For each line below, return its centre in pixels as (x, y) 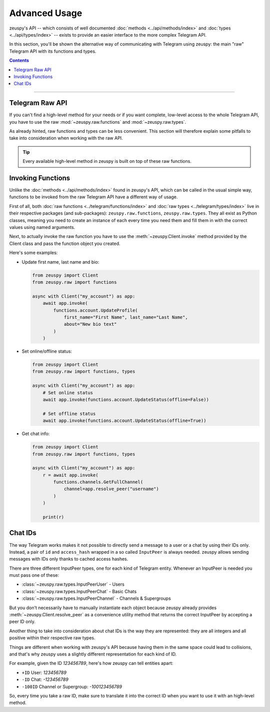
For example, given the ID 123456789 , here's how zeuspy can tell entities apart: (91, 663)
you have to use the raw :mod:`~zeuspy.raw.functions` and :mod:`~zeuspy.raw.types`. (98, 122)
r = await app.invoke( (70, 475)
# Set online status (68, 393)
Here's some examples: (33, 253)
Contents (19, 61)
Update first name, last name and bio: (60, 262)
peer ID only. (22, 622)
